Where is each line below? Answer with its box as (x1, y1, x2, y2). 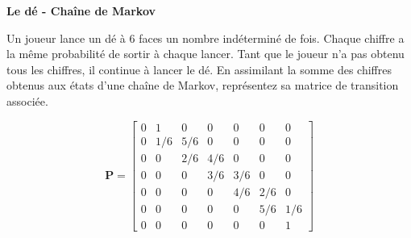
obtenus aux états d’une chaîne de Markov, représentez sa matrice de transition (6, 77, 399, 94)
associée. (6, 92, 48, 109)
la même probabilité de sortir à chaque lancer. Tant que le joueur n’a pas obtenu (6, 45, 405, 62)
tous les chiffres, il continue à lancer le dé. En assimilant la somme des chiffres (6, 61, 392, 77)
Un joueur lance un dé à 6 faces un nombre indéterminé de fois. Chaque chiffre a (6, 29, 405, 46)
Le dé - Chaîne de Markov (6, 2, 156, 19)
